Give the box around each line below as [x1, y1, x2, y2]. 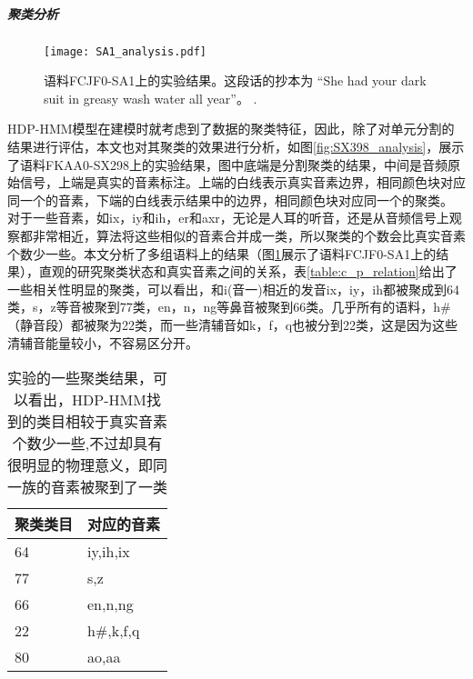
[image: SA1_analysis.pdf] [44, 45, 206, 58]
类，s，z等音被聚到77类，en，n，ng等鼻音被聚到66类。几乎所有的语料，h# [7, 297, 451, 316]
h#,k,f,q [87, 620, 140, 642]
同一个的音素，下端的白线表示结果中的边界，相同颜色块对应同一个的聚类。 [7, 190, 453, 209]
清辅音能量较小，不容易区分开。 [7, 333, 198, 352]
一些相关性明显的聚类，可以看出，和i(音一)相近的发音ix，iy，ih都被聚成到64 [7, 279, 460, 298]
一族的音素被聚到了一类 [7, 476, 168, 498]
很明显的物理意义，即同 [7, 454, 168, 476]
